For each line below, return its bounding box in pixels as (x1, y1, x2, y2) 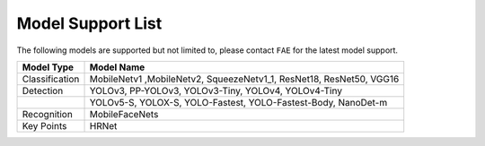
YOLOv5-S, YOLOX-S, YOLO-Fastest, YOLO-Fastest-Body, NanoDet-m (89, 96, 388, 108)
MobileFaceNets (89, 107, 159, 120)
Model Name (89, 61, 145, 73)
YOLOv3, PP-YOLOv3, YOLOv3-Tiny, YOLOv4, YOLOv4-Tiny (89, 84, 343, 97)
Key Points (22, 119, 67, 132)
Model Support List (16, 13, 163, 33)
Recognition (22, 107, 74, 120)
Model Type (22, 61, 75, 73)
